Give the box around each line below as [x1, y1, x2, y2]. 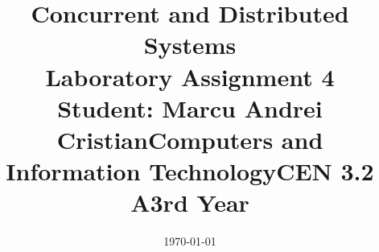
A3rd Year [130, 186, 249, 219]
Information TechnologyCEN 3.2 [6, 155, 374, 188]
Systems [143, 28, 237, 61]
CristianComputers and [56, 122, 323, 155]
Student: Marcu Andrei [57, 91, 323, 124]
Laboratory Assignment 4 [45, 60, 335, 93]
